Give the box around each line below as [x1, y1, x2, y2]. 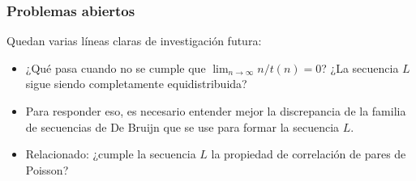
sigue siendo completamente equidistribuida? [25, 75, 247, 92]
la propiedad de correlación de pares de [211, 145, 406, 162]
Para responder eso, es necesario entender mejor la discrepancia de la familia [25, 103, 406, 119]
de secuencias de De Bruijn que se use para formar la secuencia [25, 118, 340, 135]
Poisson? [25, 161, 69, 178]
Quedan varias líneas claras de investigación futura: [6, 32, 262, 49]
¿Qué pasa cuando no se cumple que [25, 59, 206, 76]
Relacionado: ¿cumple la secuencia [25, 145, 196, 162]
